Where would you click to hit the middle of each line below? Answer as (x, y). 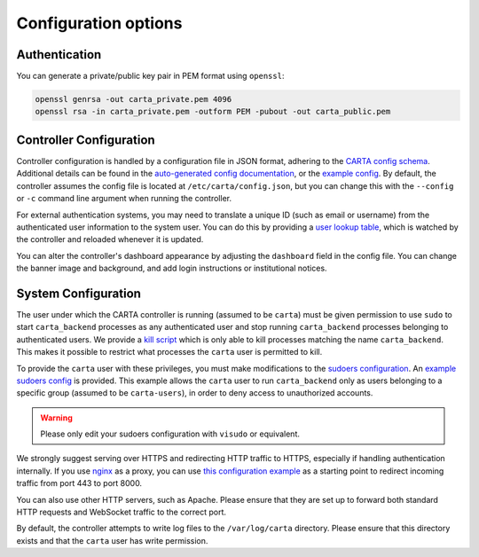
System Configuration (79, 293)
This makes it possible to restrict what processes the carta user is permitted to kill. (169, 352)
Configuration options (99, 23)
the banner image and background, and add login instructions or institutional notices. (172, 268)
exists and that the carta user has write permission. (112, 540)
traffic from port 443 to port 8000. (79, 483)
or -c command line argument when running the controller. (124, 199)
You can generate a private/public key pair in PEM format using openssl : (150, 76)
